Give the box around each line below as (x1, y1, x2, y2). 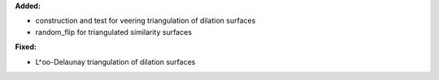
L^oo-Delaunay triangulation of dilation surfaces (35, 57, 196, 66)
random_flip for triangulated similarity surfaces (35, 27, 193, 36)
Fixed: (15, 42, 37, 52)
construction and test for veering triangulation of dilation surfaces (35, 16, 256, 26)
